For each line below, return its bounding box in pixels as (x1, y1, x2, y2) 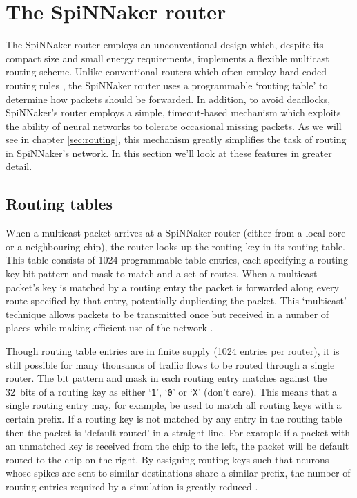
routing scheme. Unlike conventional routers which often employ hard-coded (6, 64, 327, 79)
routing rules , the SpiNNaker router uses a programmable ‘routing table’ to (6, 77, 328, 92)
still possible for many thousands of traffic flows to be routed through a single (6, 357, 335, 371)
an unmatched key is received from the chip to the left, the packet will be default (6, 439, 349, 453)
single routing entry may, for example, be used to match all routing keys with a (6, 398, 342, 412)
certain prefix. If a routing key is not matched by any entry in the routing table (6, 412, 342, 426)
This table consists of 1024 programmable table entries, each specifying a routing (6, 252, 349, 267)
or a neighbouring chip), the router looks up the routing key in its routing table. (6, 239, 346, 253)
